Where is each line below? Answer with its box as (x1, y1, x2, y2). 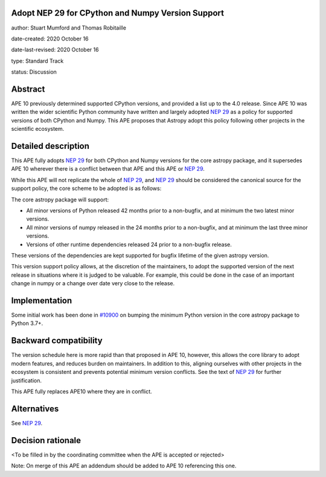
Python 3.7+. (11, 320, 43, 327)
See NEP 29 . (11, 419, 43, 426)
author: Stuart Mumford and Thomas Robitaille (11, 24, 127, 31)
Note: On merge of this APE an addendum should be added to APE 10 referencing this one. (11, 462, 237, 470)
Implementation (11, 295, 72, 306)
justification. (11, 377, 42, 384)
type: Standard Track (11, 57, 64, 65)
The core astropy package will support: (11, 196, 109, 203)
